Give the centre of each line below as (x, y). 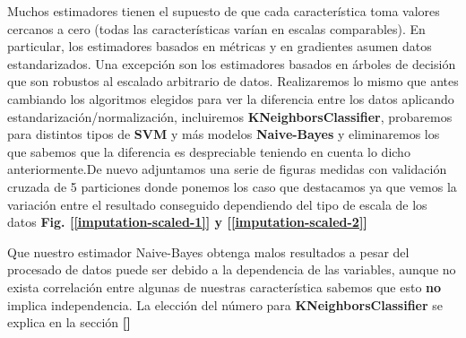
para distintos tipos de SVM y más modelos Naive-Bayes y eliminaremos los (224, 134)
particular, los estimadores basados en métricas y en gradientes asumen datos (220, 46)
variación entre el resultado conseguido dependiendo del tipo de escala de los (217, 204)
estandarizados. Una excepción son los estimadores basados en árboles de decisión (232, 63)
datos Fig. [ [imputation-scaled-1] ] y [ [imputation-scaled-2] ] (187, 222)
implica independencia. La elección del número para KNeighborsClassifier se (225, 304)
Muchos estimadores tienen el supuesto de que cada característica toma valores (224, 11)
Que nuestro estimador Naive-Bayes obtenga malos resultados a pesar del (208, 251)
